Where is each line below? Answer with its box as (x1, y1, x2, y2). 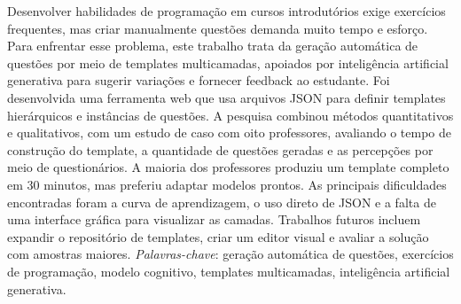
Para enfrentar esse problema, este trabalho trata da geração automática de (7, 36, 418, 55)
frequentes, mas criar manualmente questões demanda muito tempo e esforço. (7, 19, 428, 37)
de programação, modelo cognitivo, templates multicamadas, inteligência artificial (7, 261, 450, 280)
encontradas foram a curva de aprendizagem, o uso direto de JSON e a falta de (7, 192, 436, 211)
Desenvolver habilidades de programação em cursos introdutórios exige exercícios (7, 2, 446, 19)
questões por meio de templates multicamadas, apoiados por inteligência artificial (7, 53, 449, 72)
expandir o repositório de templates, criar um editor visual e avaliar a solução (7, 227, 429, 246)
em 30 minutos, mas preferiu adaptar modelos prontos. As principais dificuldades (7, 175, 447, 193)
